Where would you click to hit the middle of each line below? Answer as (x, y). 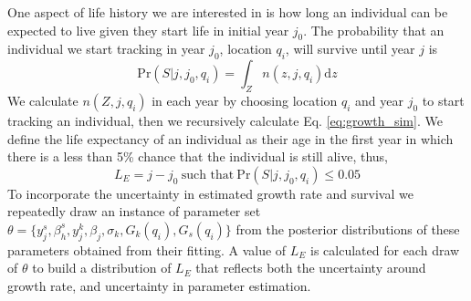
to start (443, 100)
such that (208, 175)
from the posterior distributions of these (348, 228)
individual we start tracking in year (106, 49)
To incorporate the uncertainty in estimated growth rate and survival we (210, 193)
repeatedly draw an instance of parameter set (134, 211)
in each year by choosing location (245, 100)
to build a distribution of (102, 268)
